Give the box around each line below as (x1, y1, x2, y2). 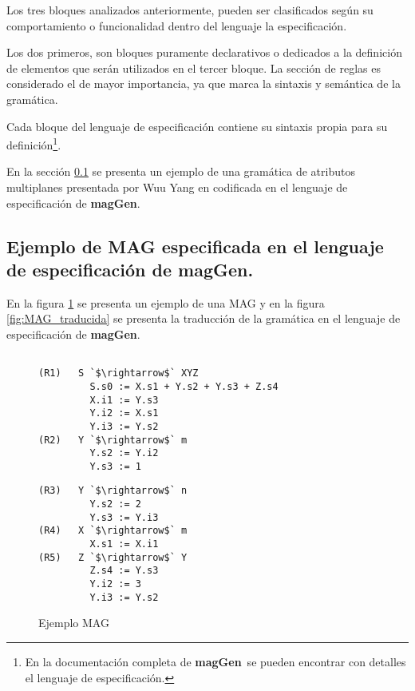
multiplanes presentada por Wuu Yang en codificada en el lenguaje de (6, 179, 348, 195)
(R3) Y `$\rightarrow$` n (38, 485, 188, 497)
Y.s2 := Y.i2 (89, 447, 159, 459)
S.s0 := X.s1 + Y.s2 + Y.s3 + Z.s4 (89, 380, 279, 392)
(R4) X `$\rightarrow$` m (38, 525, 188, 537)
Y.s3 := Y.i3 (89, 511, 159, 523)
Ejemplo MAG (38, 614, 109, 631)
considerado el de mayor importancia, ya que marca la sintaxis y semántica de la (6, 75, 401, 92)
